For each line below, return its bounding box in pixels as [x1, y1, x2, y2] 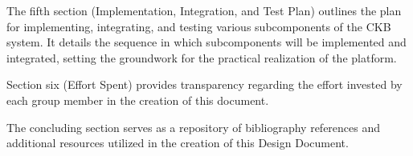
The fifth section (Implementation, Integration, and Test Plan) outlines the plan [6, 2, 402, 18]
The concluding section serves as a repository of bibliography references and [6, 118, 381, 135]
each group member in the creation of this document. [6, 91, 269, 108]
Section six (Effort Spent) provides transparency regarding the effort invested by [6, 76, 403, 93]
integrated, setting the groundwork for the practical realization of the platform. [6, 49, 397, 66]
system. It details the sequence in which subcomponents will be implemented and [6, 34, 407, 50]
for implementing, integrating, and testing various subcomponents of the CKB [6, 18, 391, 34]
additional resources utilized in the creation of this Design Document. [6, 134, 349, 151]
